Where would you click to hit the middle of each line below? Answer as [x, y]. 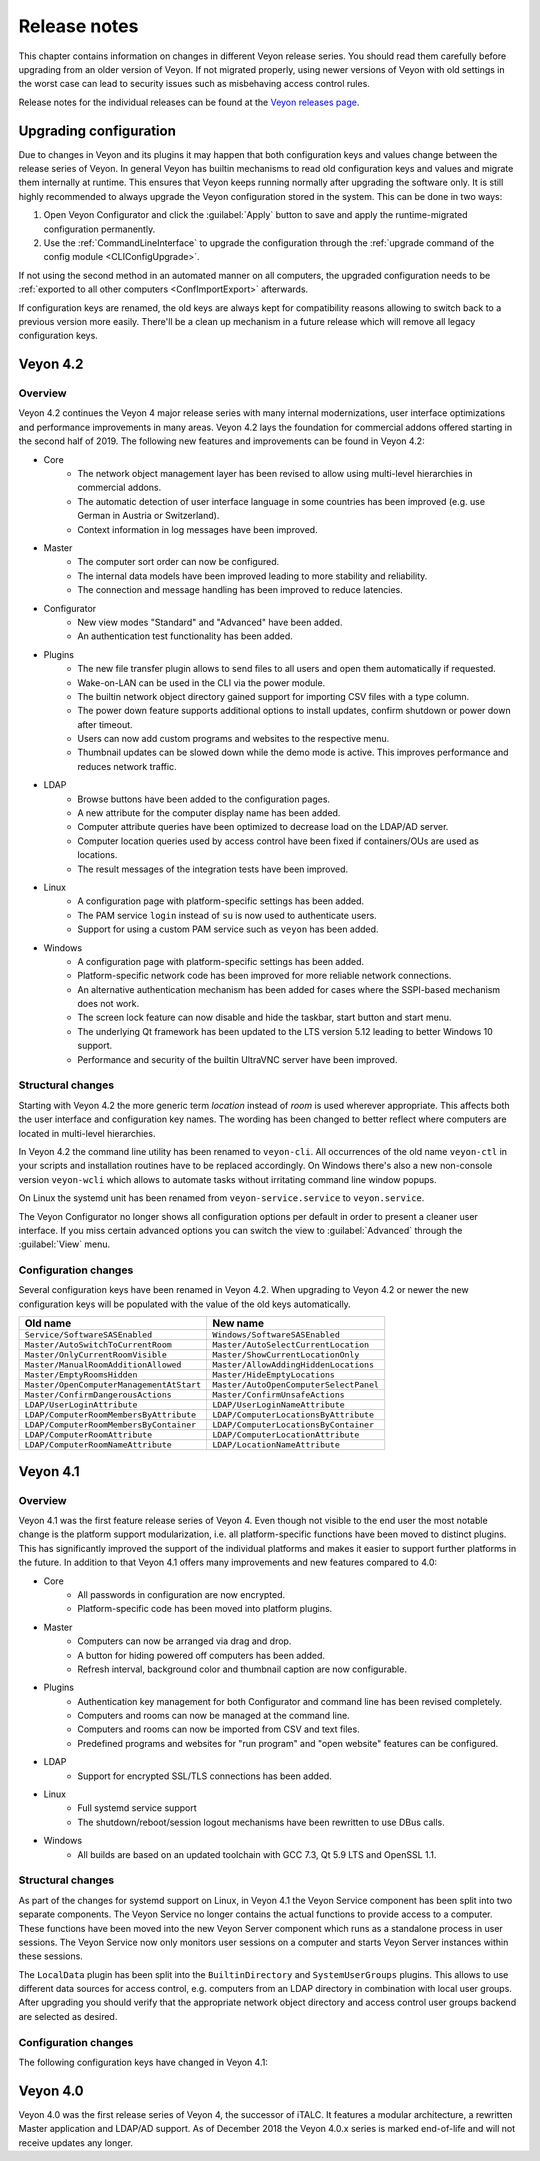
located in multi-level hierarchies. [87, 1133]
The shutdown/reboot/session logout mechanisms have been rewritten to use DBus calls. [261, 1822]
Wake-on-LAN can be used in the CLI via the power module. [201, 682]
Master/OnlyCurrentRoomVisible [95, 1355]
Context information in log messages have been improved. [198, 529]
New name [238, 1323]
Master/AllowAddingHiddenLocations [293, 1365]
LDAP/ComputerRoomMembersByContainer [110, 1425]
